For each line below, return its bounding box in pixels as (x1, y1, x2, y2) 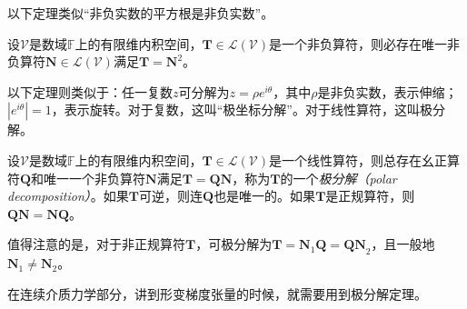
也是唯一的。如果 (214, 186, 316, 205)
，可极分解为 (195, 234, 273, 254)
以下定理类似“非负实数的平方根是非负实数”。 (7, 4, 274, 22)
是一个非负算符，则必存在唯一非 (269, 34, 461, 53)
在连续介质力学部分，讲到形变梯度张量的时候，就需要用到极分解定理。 (7, 284, 427, 303)
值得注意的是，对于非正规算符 (7, 234, 185, 254)
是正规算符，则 (325, 186, 415, 205)
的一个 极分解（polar (280, 168, 397, 187)
